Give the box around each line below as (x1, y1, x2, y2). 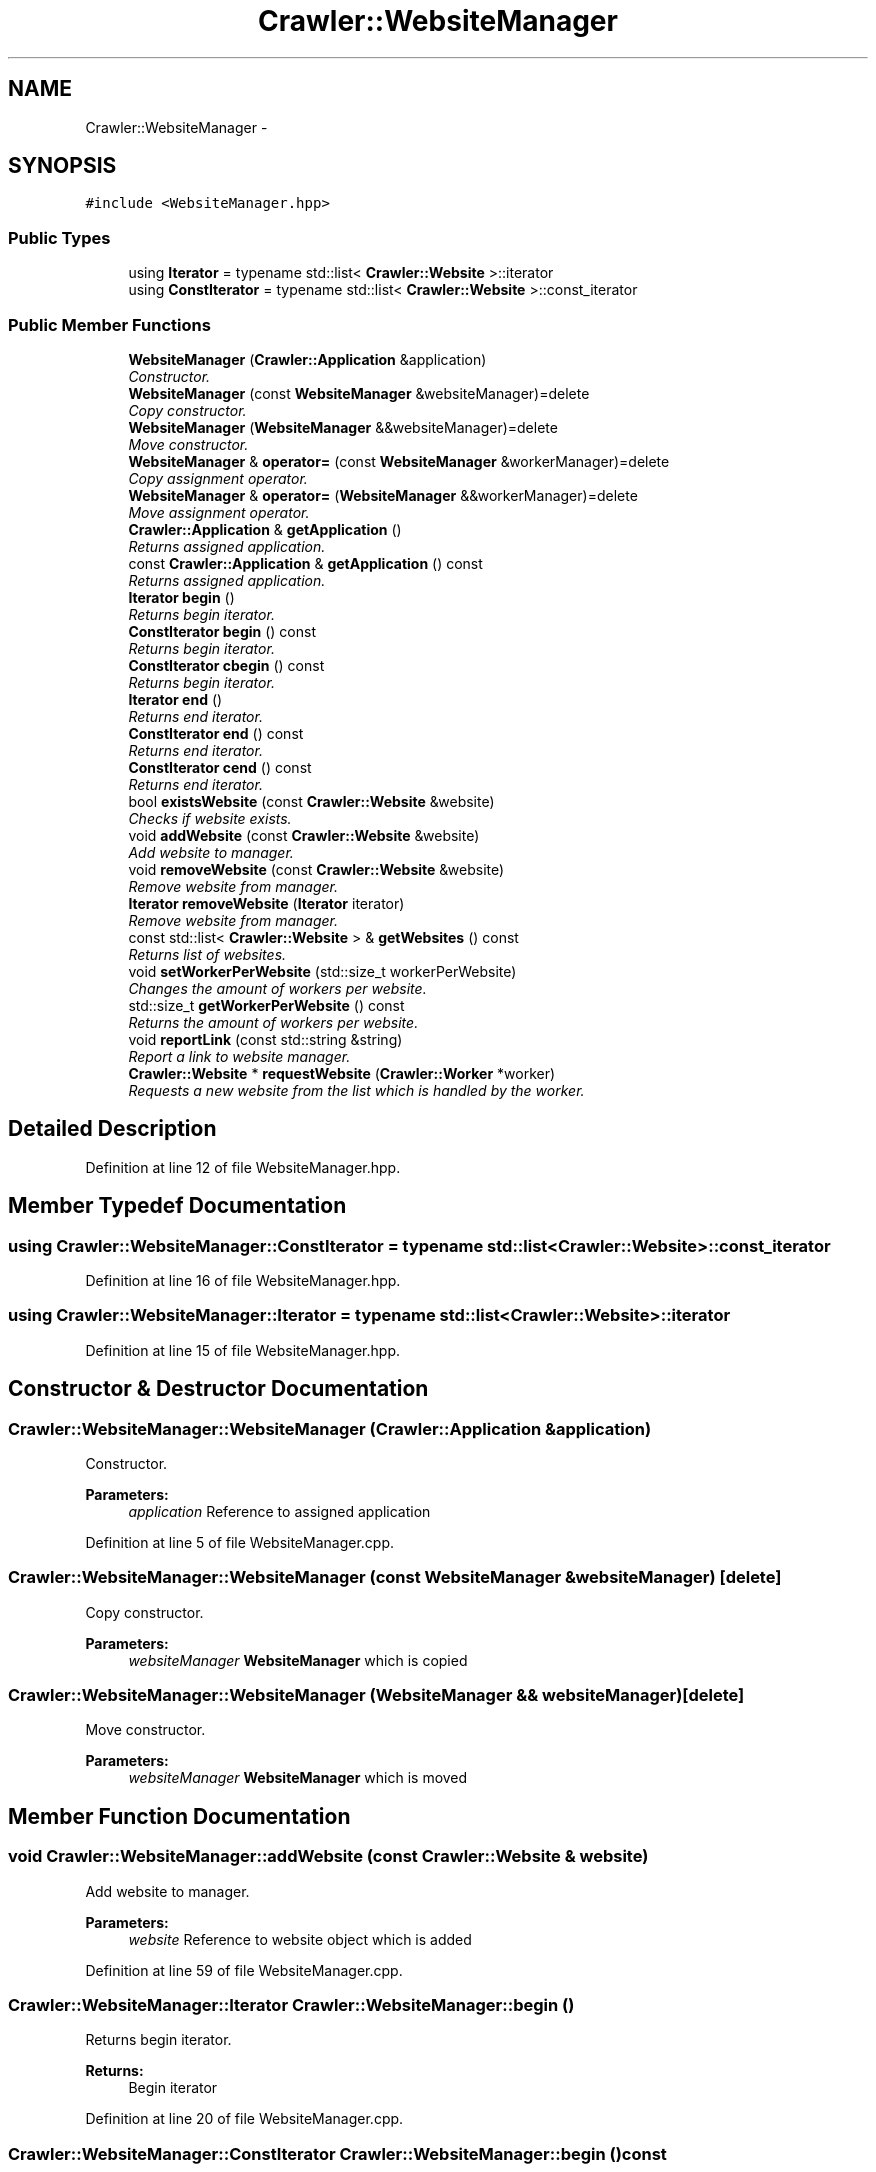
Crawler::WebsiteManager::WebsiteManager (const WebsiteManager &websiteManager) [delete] (8, 1567, 782, 1588)
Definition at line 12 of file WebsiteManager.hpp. (85, 1158, 401, 1176)
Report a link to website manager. (128, 1047, 351, 1065)
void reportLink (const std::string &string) (128, 1030, 403, 1048)
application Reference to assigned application (128, 1502, 431, 1520)
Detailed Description (8, 1116, 217, 1142)
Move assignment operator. (128, 503, 310, 521)
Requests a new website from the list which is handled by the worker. (128, 1081, 585, 1099)
